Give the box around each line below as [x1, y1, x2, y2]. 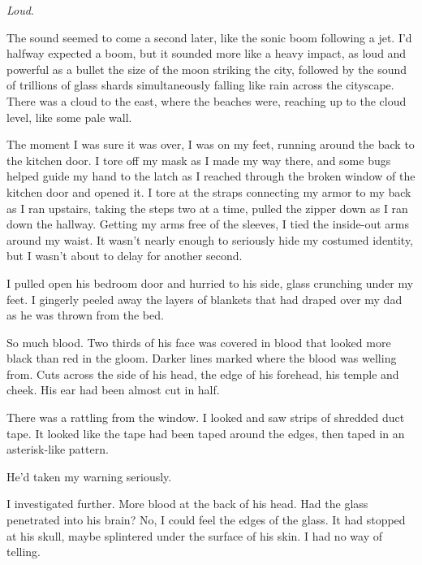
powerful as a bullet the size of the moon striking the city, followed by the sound [6, 60, 407, 77]
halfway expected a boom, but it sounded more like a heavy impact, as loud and [6, 45, 407, 62]
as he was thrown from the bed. [6, 306, 164, 324]
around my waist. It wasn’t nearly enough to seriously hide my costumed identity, [6, 231, 414, 248]
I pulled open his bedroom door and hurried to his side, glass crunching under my [6, 274, 414, 291]
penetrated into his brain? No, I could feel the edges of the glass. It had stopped [6, 511, 406, 528]
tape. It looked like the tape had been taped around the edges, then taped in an [6, 424, 405, 441]
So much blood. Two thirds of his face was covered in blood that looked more [6, 333, 391, 350]
